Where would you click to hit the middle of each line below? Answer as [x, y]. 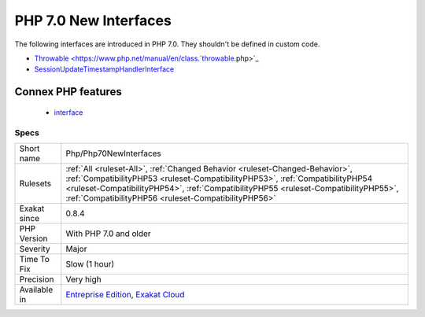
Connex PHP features [68, 92]
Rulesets [35, 183]
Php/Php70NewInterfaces [113, 153]
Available [36, 289]
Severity [35, 249]
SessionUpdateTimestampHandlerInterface [104, 69]
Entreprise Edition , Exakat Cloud [125, 294]
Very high [83, 279]
